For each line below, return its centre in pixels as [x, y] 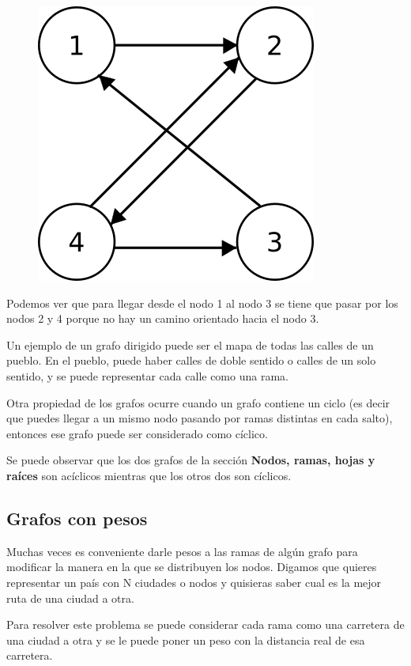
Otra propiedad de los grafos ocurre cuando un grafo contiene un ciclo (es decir [198, 402]
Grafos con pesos [77, 518]
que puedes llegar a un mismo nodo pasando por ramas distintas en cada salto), [200, 418]
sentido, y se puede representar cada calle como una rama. [147, 375]
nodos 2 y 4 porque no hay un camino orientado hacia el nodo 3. [163, 318]
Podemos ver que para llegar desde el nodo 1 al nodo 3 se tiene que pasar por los [202, 303]
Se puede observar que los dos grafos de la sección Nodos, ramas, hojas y [191, 460]
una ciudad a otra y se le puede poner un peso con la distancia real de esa [186, 640]
